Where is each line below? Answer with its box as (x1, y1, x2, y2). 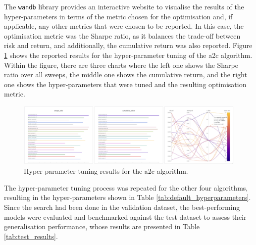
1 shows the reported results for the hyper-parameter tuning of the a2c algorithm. (4, 50, 253, 60)
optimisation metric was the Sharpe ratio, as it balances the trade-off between (4, 30, 241, 41)
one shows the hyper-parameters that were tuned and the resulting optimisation (4, 79, 247, 89)
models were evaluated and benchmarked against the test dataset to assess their (4, 211, 247, 222)
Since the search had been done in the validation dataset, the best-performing (4, 201, 240, 212)
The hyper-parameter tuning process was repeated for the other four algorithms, (4, 182, 248, 193)
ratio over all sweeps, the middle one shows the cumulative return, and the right (4, 69, 247, 80)
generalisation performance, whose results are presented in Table (4, 221, 200, 232)
